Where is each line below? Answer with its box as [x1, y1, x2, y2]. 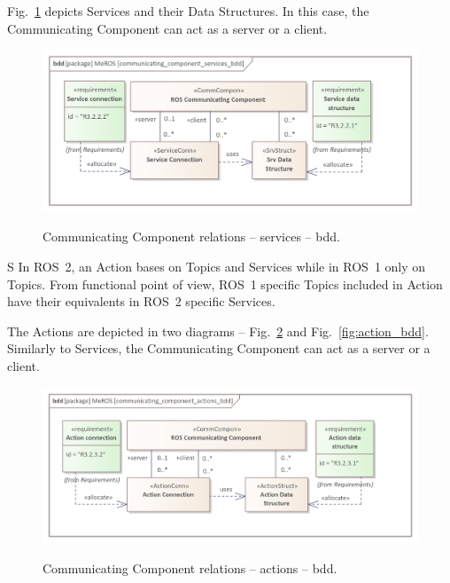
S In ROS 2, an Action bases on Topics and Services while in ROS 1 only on [7, 256, 426, 275]
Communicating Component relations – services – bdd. [43, 227, 340, 246]
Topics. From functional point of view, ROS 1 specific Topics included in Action [7, 274, 443, 293]
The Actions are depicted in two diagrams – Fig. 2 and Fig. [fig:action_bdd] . [7, 321, 429, 340]
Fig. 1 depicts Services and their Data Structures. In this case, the [7, 2, 369, 20]
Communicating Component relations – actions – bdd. [43, 558, 337, 577]
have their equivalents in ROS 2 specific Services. [7, 292, 275, 311]
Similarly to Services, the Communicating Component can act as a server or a [7, 339, 431, 358]
